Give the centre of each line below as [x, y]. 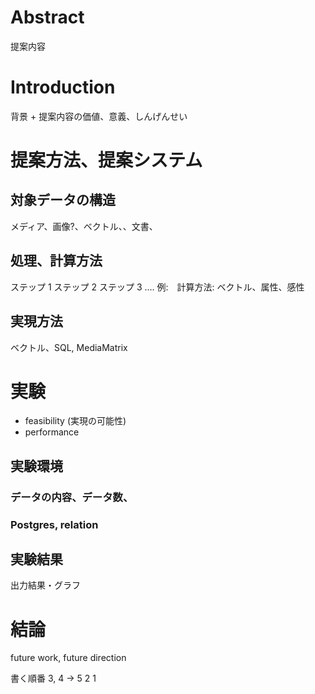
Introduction [63, 87]
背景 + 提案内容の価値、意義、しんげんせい [99, 116]
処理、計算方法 [56, 261]
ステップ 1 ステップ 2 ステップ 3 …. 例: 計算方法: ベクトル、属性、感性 [157, 287]
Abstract [47, 17]
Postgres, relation [54, 524]
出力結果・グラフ [45, 585]
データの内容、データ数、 [72, 497]
